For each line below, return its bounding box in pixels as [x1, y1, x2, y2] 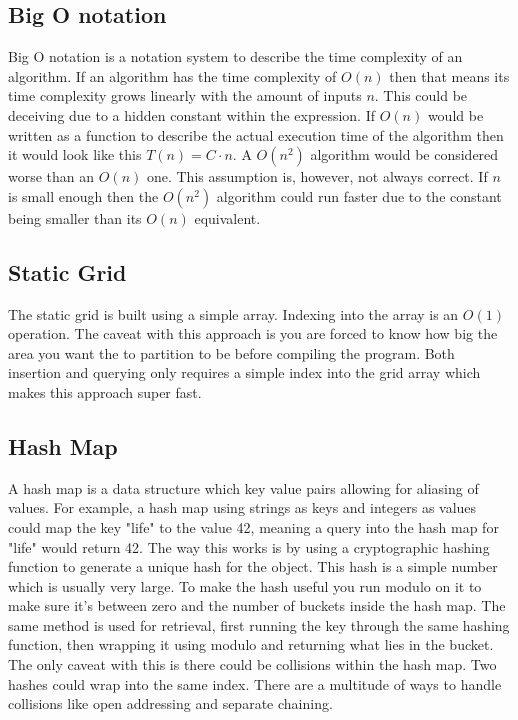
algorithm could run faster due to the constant [216, 185, 502, 206]
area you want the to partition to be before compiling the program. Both [8, 342, 455, 363]
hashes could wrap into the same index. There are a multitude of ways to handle [8, 673, 502, 694]
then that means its [389, 65, 510, 86]
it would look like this [8, 144, 142, 165]
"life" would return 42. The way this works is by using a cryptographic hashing [8, 536, 490, 557]
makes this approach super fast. [8, 381, 202, 402]
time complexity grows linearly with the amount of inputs [8, 85, 362, 106]
